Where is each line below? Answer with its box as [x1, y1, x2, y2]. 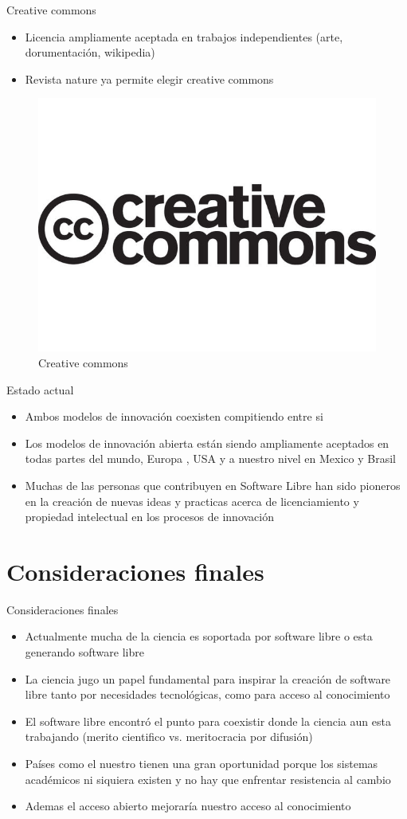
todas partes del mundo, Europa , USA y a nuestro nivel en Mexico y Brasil [25, 450, 397, 467]
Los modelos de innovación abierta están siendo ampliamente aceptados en [25, 434, 389, 451]
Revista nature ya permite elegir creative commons [25, 70, 274, 87]
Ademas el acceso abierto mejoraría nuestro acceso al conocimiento [25, 797, 351, 814]
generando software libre [25, 644, 144, 660]
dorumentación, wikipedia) [25, 44, 155, 61]
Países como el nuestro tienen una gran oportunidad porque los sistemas [25, 755, 378, 771]
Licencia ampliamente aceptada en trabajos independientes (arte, [25, 28, 343, 45]
